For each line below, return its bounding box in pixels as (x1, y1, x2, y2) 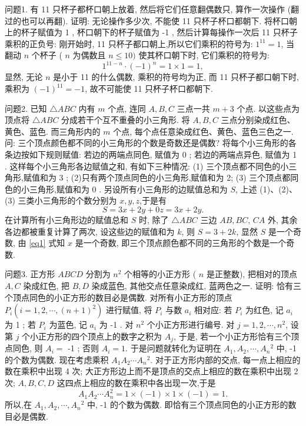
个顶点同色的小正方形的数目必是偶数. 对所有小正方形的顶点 (5, 291, 232, 303)
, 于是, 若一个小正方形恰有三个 (174, 330, 291, 342)
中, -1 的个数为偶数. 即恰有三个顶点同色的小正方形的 (87, 398, 288, 411)
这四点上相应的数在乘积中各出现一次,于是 (56, 376, 216, 388)
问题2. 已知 (5, 102, 47, 114)
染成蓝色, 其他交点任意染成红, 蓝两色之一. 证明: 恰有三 (91, 279, 301, 291)
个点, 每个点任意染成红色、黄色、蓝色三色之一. (113, 125, 294, 137)
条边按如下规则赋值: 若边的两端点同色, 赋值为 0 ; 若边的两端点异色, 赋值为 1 (5, 148, 297, 161)
